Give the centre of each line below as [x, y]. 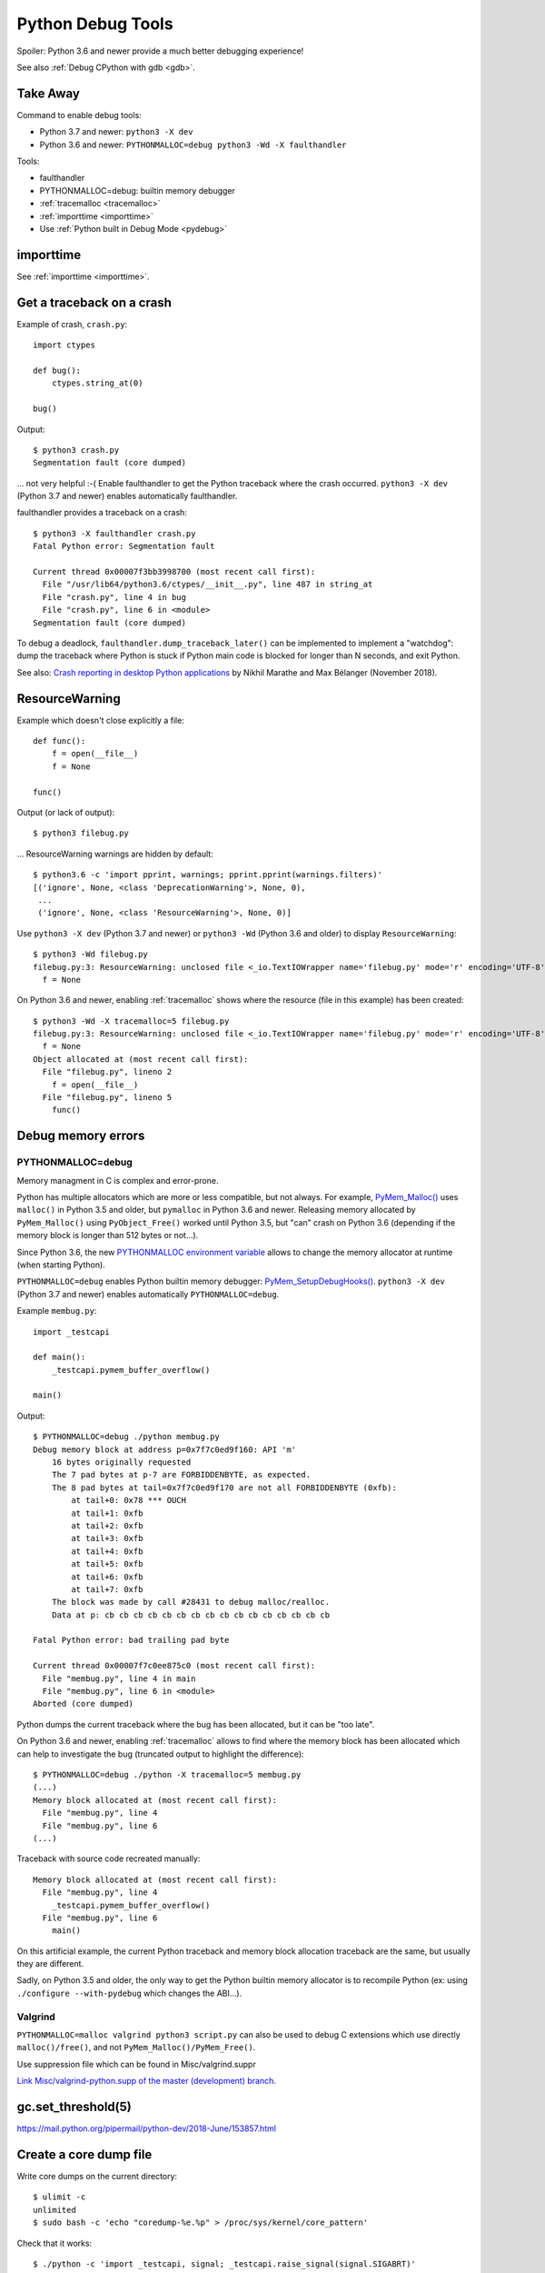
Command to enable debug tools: [79, 115]
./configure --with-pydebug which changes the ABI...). [129, 1993]
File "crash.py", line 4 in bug [114, 597]
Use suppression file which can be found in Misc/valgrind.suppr [136, 2064]
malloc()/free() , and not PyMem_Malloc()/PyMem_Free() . [136, 2048]
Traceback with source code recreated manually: [109, 1858]
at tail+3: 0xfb [107, 1538]
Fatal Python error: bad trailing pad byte [131, 1640]
